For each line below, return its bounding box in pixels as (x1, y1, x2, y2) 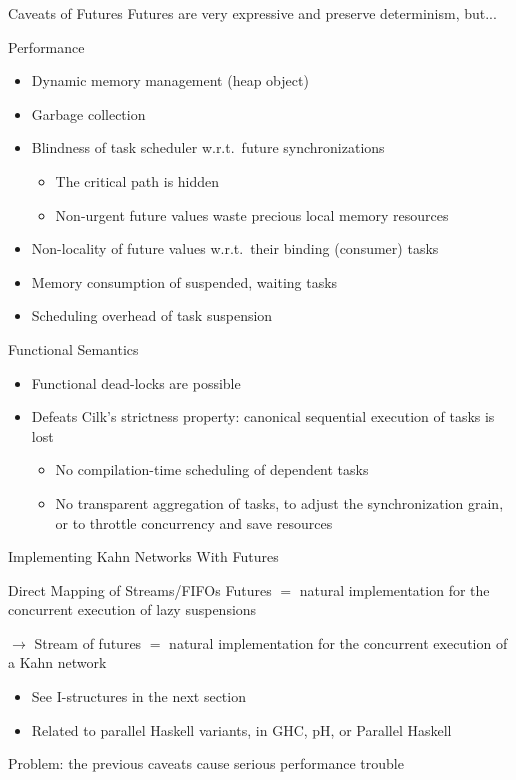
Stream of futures (34, 632, 142, 653)
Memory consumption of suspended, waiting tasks (31, 271, 338, 292)
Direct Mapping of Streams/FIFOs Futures (8, 579, 272, 600)
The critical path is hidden (55, 170, 220, 191)
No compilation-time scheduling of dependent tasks (55, 459, 369, 480)
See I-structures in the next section (31, 686, 246, 707)
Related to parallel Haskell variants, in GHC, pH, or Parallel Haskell (31, 719, 452, 740)
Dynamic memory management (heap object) (31, 70, 309, 91)
